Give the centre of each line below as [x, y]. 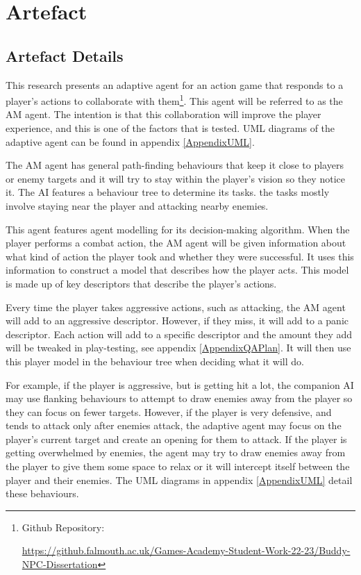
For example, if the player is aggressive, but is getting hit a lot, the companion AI [180, 384]
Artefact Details [65, 55]
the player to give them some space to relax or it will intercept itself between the [178, 466]
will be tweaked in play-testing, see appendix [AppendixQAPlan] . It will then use [178, 348]
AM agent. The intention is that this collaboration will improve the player [163, 114]
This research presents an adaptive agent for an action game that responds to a [175, 84]
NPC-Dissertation [60, 564]
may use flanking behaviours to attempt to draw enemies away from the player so [179, 398]
